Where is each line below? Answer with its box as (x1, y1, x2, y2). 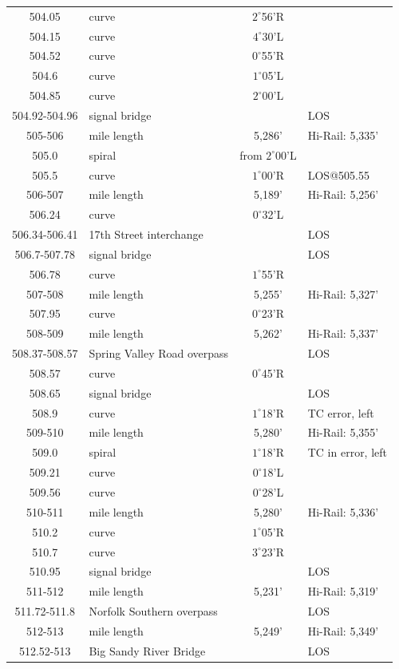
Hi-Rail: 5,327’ (307, 285, 379, 302)
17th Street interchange (89, 226, 203, 243)
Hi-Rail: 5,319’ (307, 583, 379, 600)
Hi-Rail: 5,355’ (307, 424, 379, 441)
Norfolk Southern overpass (89, 603, 218, 620)
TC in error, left (307, 444, 388, 461)
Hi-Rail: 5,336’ (307, 503, 379, 520)
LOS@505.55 (307, 166, 369, 183)
